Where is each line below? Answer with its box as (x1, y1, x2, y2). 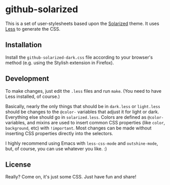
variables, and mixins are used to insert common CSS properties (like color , (5, 119, 165, 125)
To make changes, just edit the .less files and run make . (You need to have (5, 88, 162, 94)
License (5, 160, 31, 169)
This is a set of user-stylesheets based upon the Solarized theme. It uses (5, 20, 160, 27)
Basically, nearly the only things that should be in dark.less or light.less (5, 103, 160, 109)
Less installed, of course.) (5, 93, 60, 99)
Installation (5, 41, 42, 49)
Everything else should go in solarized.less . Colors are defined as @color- (5, 114, 164, 120)
